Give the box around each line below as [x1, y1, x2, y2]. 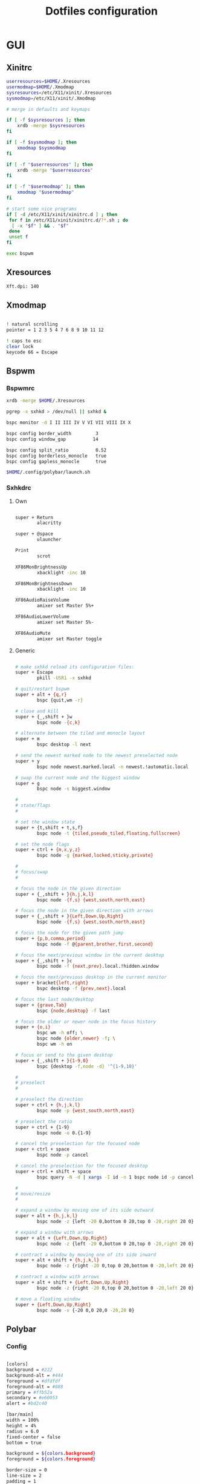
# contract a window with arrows [15, 1274, 100, 1280]
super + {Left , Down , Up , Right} [15, 1301, 92, 1308]
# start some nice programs [6, 206, 77, 212]
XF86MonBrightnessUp [15, 564, 67, 570]
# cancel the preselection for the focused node [15, 1141, 140, 1147]
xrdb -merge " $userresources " [17, 167, 94, 173]
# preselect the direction [15, 1097, 83, 1103]
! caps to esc [6, 338, 42, 344]
